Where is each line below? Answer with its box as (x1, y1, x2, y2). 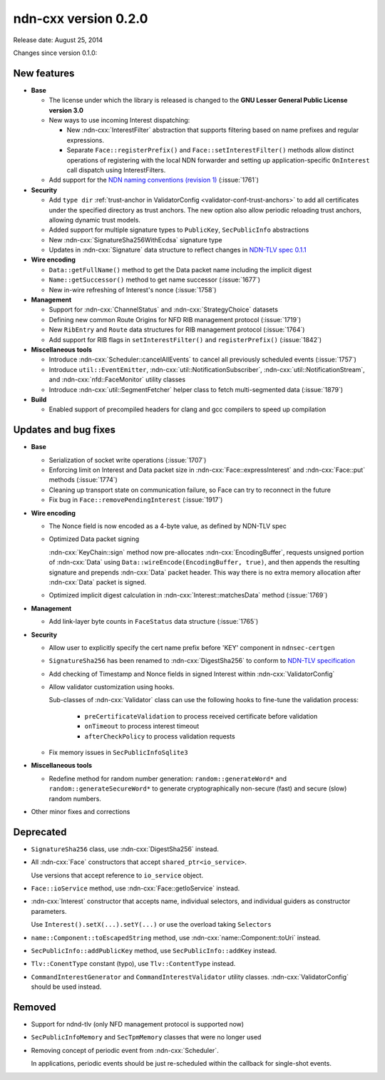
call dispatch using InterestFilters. (66, 165, 166, 174)
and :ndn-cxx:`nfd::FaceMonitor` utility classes (48, 375, 185, 384)
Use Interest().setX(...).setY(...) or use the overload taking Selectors (31, 920, 272, 929)
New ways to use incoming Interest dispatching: (48, 116, 190, 125)
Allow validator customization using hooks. (48, 683, 175, 691)
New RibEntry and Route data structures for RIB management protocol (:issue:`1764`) (48, 325, 305, 334)
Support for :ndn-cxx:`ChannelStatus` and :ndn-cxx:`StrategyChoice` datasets (48, 305, 278, 314)
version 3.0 (48, 106, 83, 114)
